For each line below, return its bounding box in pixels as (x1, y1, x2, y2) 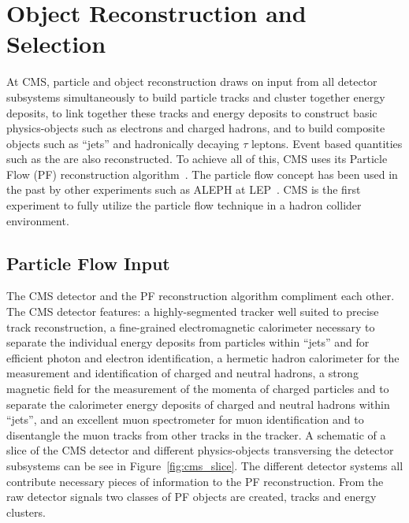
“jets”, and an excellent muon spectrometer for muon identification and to (6, 411, 364, 428)
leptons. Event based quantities (251, 135, 403, 151)
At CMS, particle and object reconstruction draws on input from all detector (6, 73, 377, 90)
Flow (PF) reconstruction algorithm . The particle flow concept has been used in (6, 165, 398, 182)
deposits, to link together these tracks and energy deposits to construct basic (6, 104, 377, 121)
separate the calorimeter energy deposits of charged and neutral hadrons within (6, 395, 390, 412)
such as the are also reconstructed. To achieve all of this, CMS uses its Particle (6, 150, 388, 167)
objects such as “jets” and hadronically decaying (6, 135, 240, 151)
